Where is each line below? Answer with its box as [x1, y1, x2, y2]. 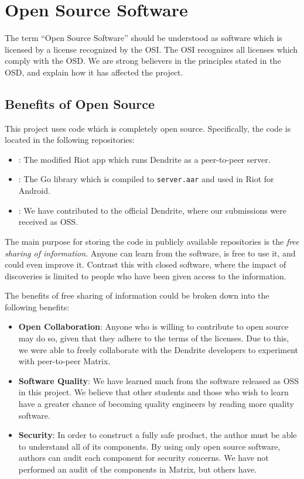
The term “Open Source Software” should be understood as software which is [5, 32, 282, 44]
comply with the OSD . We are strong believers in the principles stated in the [5, 54, 281, 67]
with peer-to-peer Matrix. [18, 355, 111, 367]
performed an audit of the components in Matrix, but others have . [18, 463, 257, 475]
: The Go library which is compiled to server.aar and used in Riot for [18, 173, 274, 185]
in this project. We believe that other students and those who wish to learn [18, 386, 289, 398]
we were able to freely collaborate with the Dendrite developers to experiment [18, 343, 299, 355]
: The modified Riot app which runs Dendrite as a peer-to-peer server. [18, 153, 271, 165]
